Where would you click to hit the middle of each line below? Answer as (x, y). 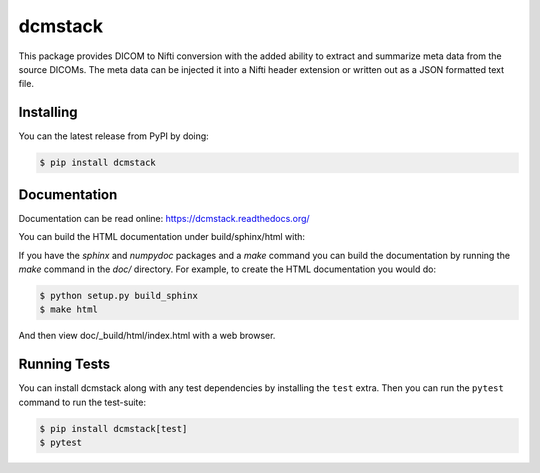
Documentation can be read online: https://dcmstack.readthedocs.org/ (164, 218)
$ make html (69, 309)
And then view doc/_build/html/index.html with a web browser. (147, 336)
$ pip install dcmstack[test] (113, 428)
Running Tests (64, 364)
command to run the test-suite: (82, 402)
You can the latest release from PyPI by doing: (113, 136)
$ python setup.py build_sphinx (119, 295)
